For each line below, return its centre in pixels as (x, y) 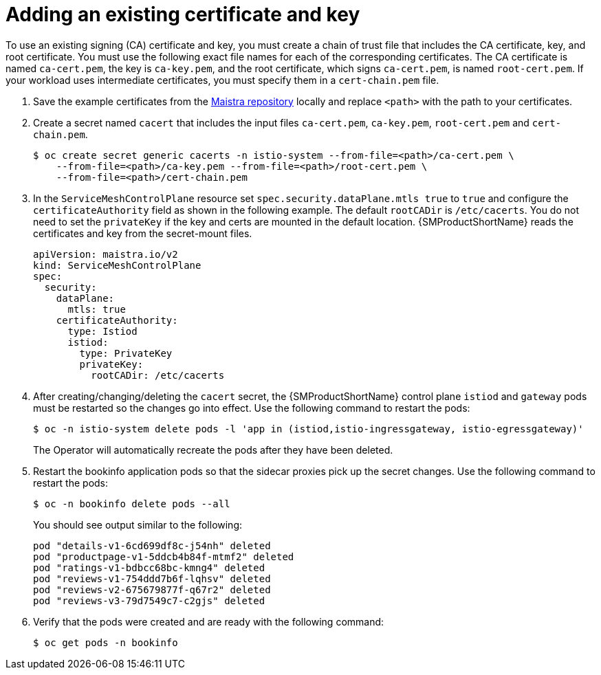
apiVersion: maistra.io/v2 (106, 254)
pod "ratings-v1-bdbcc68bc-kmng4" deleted (149, 567)
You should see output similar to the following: (138, 524)
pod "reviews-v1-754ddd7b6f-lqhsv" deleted (152, 578)
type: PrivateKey (126, 353)
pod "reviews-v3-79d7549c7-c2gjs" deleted (149, 600)
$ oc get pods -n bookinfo (106, 642)
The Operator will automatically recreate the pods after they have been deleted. (213, 450)
